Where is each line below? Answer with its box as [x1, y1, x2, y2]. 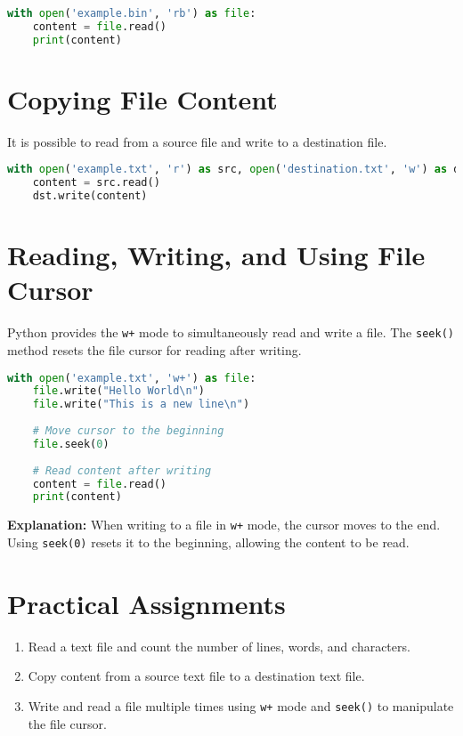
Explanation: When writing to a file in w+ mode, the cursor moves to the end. [7, 515, 441, 534]
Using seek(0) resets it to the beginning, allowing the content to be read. [7, 532, 410, 551]
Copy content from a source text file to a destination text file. [28, 667, 365, 685]
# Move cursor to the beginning [32, 425, 224, 438]
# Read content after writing [32, 464, 212, 477]
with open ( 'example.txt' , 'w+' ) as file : [7, 371, 256, 384]
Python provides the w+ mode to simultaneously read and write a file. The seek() [7, 323, 454, 342]
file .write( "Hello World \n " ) [32, 384, 205, 398]
